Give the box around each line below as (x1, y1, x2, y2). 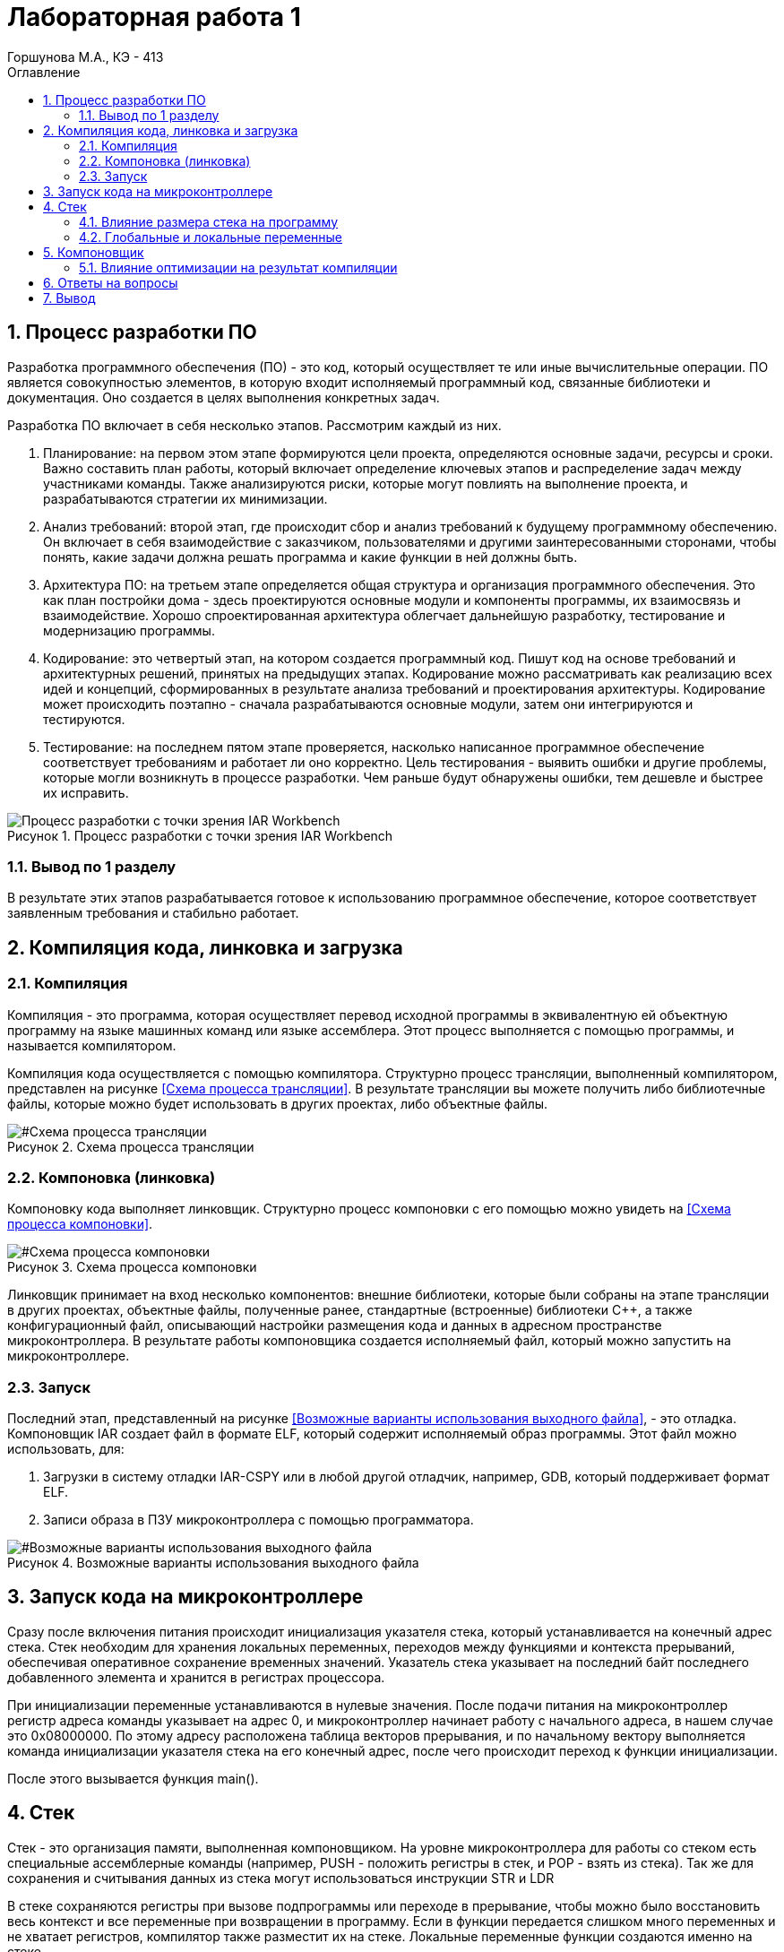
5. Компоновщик (43, 244, 144, 260)
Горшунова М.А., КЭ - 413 (7, 48, 164, 65)
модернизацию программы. (43, 622, 215, 638)
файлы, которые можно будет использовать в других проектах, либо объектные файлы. (7, 1095, 548, 1111)
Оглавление (7, 64, 81, 80)
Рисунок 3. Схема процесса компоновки (7, 1259, 257, 1275)
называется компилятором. (7, 1037, 177, 1053)
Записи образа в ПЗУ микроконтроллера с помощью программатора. (43, 1512, 474, 1528)
